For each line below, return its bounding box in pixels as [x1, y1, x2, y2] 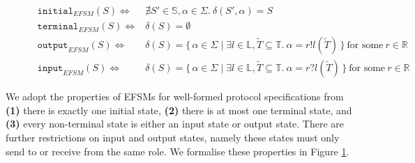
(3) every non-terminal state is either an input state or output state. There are [6, 116, 345, 131]
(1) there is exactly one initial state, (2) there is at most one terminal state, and [6, 102, 352, 117]
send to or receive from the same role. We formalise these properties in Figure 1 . [6, 143, 349, 158]
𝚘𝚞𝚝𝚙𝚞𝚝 [37, 40, 68, 51]
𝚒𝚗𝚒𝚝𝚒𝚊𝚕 [37, 6, 74, 17]
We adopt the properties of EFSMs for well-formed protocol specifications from [6, 89, 344, 104]
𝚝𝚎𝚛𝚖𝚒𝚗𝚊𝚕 [37, 22, 79, 32]
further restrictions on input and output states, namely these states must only [6, 130, 340, 144]
